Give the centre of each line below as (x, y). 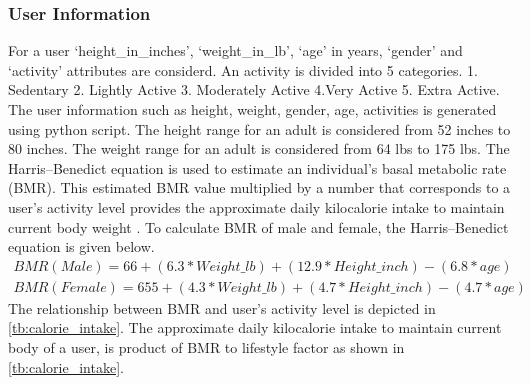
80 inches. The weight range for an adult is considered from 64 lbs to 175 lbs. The (259, 148)
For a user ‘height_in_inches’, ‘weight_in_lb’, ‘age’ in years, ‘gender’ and (235, 50)
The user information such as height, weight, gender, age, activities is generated (252, 109)
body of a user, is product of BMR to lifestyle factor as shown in (206, 347)
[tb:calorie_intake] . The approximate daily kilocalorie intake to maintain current (255, 327)
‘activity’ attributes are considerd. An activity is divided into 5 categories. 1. (243, 69)
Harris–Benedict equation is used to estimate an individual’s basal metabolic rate (257, 167)
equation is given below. (81, 246)
